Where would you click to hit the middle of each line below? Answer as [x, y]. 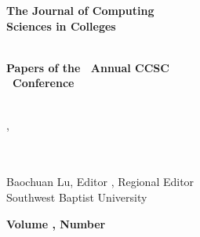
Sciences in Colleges [61, 26]
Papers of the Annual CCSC [88, 67]
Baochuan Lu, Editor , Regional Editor [100, 182]
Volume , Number [56, 223]
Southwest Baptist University [77, 197]
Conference [44, 83]
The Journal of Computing [80, 10]
